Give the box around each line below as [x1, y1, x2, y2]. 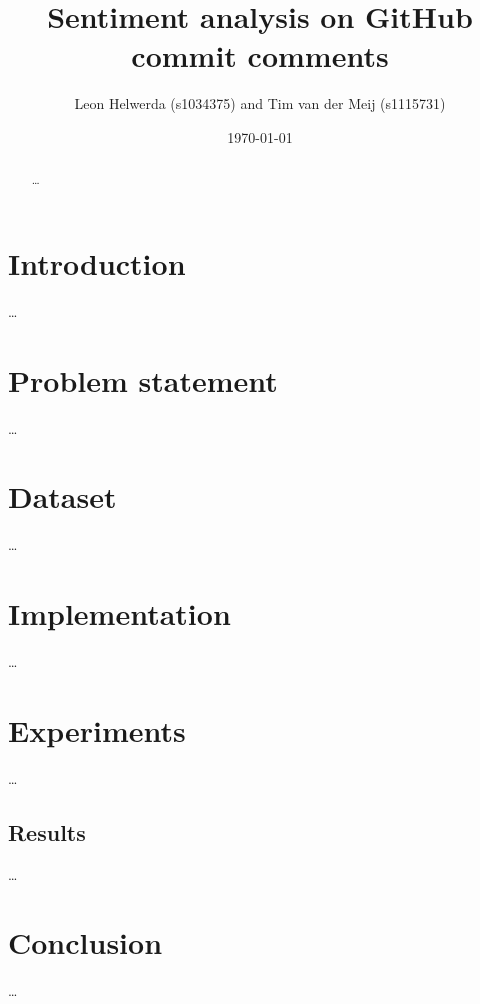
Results [8, 816, 86, 847]
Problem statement [8, 359, 278, 400]
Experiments [8, 709, 186, 750]
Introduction [8, 242, 186, 283]
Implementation [8, 593, 231, 634]
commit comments [131, 35, 389, 76]
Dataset [8, 476, 117, 517]
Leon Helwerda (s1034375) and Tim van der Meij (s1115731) [74, 93, 446, 114]
